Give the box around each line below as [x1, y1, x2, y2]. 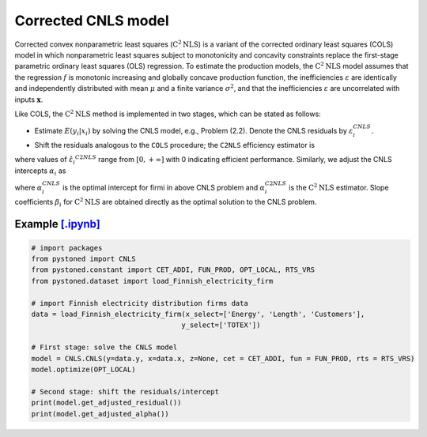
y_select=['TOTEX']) [181, 321, 261, 330]
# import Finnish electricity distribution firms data [31, 299, 248, 307]
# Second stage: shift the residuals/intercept [31, 387, 219, 396]
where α [14, 183, 43, 192]
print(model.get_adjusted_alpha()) [31, 409, 169, 418]
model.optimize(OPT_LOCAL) [31, 364, 136, 374]
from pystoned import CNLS [31, 254, 136, 264]
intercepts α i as [14, 166, 66, 177]
